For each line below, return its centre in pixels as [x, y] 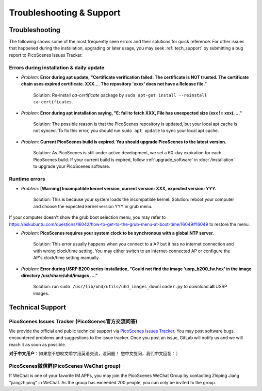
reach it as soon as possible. [38, 344]
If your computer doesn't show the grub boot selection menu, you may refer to [87, 217]
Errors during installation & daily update [57, 67]
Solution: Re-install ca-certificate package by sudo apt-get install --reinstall [120, 95]
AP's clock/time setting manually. [66, 258]
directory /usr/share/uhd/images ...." [59, 275]
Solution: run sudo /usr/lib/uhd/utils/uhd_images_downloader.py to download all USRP [130, 287]
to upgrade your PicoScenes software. [72, 166]
